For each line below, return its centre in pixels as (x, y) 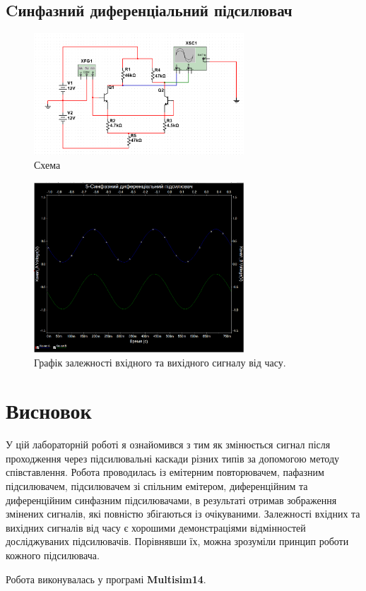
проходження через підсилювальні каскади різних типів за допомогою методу (173, 458)
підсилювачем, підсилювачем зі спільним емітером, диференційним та (157, 486)
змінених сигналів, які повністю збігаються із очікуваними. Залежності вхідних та (183, 514)
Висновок (49, 411)
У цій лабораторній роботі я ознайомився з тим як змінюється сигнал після (168, 444)
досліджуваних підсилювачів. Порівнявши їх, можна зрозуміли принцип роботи (177, 541)
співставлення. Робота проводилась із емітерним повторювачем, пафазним (165, 472)
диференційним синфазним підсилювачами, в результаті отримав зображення (171, 500)
